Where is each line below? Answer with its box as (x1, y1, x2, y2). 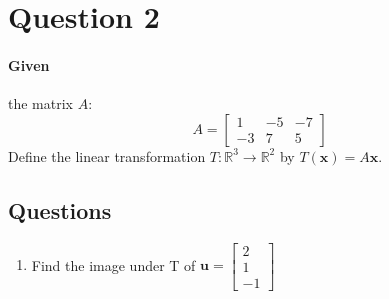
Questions (8, 194, 112, 225)
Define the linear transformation (8, 145, 206, 166)
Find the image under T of (31, 254, 196, 275)
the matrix (8, 93, 73, 114)
